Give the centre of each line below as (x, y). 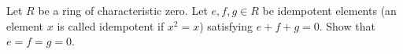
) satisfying (226, 25)
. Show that (347, 25)
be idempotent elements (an (329, 10)
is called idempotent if (111, 25)
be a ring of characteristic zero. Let (123, 10)
